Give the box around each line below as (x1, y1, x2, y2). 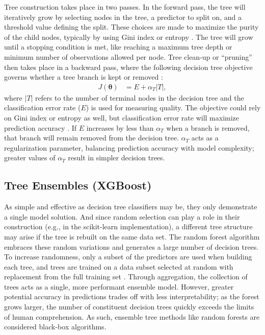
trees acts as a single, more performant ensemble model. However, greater (4, 281, 234, 292)
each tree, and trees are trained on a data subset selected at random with (4, 261, 233, 272)
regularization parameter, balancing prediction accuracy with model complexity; (4, 142, 254, 153)
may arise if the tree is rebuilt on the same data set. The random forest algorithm (4, 231, 260, 242)
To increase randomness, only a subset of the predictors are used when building (4, 251, 252, 262)
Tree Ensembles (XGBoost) (4, 177, 152, 193)
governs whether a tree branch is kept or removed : (4, 71, 163, 82)
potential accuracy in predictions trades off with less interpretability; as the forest (4, 291, 259, 302)
